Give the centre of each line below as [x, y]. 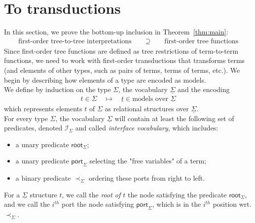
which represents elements [43, 108]
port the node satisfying [98, 204]
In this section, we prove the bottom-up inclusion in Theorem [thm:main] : [116, 32]
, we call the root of [91, 194]
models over [150, 99]
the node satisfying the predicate [177, 194]
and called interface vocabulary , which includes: [147, 128]
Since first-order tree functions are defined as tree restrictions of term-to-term [121, 50]
